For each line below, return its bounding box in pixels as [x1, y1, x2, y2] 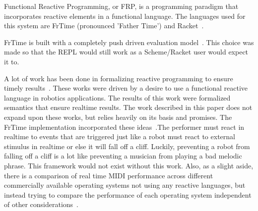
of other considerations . [4, 199, 78, 210]
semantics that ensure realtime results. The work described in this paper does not [4, 102, 253, 112]
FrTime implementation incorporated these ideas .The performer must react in [4, 121, 245, 132]
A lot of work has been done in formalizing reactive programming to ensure [4, 73, 233, 83]
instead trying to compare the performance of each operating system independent [4, 189, 252, 200]
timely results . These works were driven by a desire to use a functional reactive [4, 83, 248, 93]
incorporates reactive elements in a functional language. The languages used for [4, 10, 246, 21]
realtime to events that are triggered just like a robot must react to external [4, 131, 235, 142]
